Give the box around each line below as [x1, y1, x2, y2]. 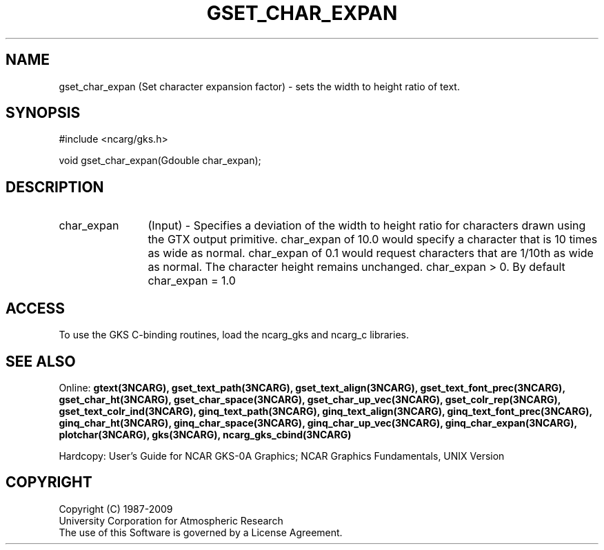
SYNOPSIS [6, 104, 81, 122]
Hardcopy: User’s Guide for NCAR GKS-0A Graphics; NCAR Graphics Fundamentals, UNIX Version [59, 449, 505, 462]
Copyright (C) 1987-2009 [59, 502, 173, 515]
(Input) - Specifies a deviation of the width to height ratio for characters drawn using [148, 218, 586, 233]
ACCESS [6, 299, 66, 317]
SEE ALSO [6, 352, 76, 370]
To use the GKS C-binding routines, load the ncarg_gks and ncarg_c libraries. [59, 329, 410, 341]
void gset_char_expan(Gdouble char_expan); [59, 154, 261, 167]
